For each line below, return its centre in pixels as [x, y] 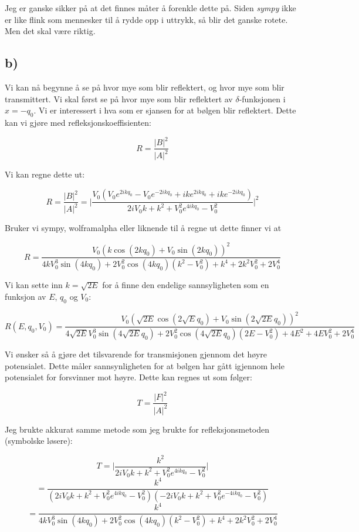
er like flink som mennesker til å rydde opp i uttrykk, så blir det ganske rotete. [146, 19]
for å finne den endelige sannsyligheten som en [186, 285]
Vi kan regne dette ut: [45, 174]
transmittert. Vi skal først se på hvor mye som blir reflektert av [119, 98]
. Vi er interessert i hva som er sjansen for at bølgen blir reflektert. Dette [165, 110]
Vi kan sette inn [34, 285]
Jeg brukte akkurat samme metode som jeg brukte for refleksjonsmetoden [137, 429]
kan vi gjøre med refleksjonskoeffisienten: [78, 122]
